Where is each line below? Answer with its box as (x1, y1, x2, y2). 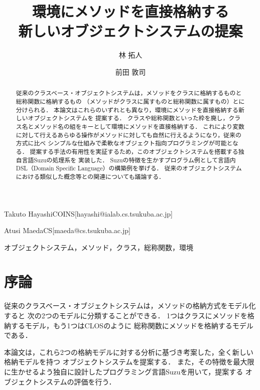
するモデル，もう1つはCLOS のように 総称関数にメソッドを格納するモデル (11, 320, 253, 330)
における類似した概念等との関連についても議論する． (16, 172, 165, 180)
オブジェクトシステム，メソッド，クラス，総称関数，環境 (4, 242, 194, 252)
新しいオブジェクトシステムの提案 (18, 21, 243, 41)
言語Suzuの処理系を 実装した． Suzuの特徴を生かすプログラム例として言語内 (22, 155, 236, 164)
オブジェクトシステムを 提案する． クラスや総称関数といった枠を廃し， (28, 114, 229, 122)
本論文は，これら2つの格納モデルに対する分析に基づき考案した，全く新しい (4, 346, 253, 357)
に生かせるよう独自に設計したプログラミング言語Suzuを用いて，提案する (4, 366, 243, 376)
